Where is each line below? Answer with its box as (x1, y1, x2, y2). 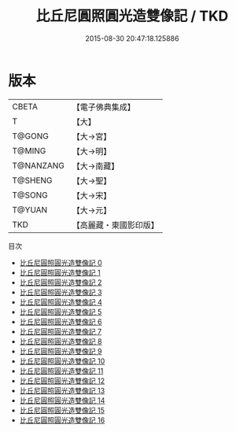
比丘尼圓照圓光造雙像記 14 (19, 395, 105, 405)
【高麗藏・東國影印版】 (72, 220, 160, 231)
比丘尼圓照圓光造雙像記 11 (19, 366, 104, 375)
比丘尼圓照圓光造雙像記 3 (19, 287, 102, 297)
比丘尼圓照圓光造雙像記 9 (19, 346, 102, 356)
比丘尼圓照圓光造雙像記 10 (19, 356, 105, 366)
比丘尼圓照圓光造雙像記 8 (19, 336, 102, 346)
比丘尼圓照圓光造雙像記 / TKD (35, 7, 229, 25)
